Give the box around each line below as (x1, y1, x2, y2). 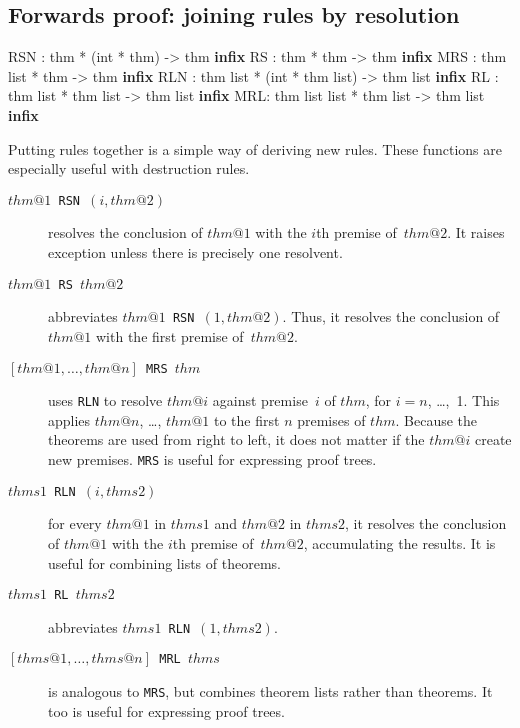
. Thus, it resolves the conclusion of (282, 306, 500, 327)
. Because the (395, 409, 478, 430)
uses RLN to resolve (48, 390, 163, 411)
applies (48, 409, 91, 430)
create (474, 429, 512, 450)
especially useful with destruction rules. (8, 158, 250, 179)
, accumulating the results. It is (303, 532, 496, 553)
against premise (212, 390, 308, 411)
